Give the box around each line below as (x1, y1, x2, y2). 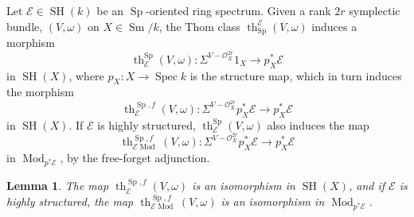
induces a (311, 17, 357, 34)
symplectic (349, 2, 400, 18)
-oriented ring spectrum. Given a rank (146, 2, 331, 18)
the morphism (6, 83, 74, 100)
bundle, (6, 17, 43, 34)
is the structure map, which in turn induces (189, 67, 402, 83)
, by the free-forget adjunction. (60, 149, 210, 166)
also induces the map (267, 116, 369, 133)
